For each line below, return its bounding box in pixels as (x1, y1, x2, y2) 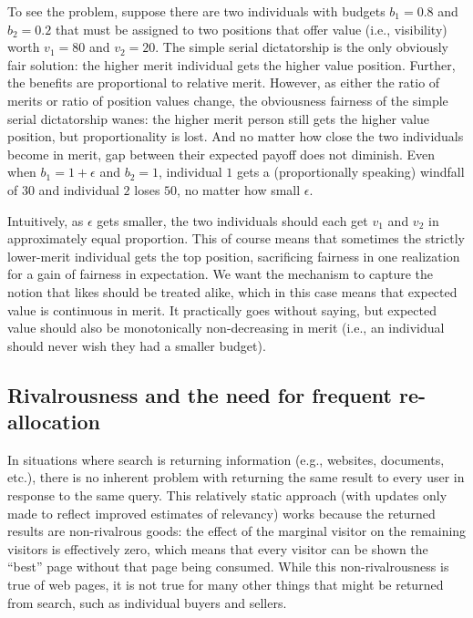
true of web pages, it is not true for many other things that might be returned (7, 575, 444, 594)
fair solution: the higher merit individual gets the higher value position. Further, (7, 55, 456, 74)
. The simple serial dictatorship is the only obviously (155, 37, 448, 57)
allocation (7, 407, 100, 436)
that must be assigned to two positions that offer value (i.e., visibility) (55, 19, 447, 38)
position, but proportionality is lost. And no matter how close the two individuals (7, 127, 464, 146)
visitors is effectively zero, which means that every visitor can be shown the (7, 539, 428, 558)
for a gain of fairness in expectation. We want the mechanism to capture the (7, 264, 433, 283)
